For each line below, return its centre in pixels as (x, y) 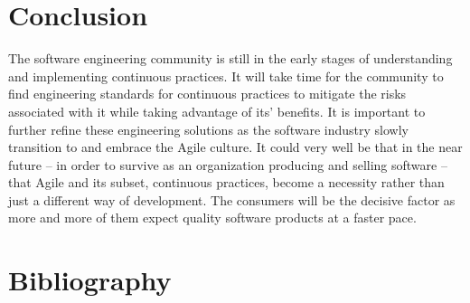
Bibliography (90, 280)
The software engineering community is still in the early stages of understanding (230, 58)
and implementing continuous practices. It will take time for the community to (226, 76)
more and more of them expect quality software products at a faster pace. (212, 218)
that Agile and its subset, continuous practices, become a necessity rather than (226, 182)
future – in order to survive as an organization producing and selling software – (228, 164)
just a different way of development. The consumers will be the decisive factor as (232, 199)
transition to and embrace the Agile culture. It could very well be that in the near (235, 147)
